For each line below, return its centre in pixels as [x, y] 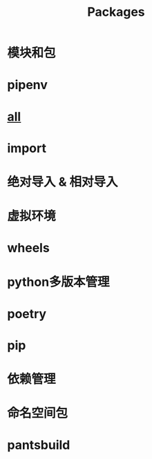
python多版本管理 [58, 282]
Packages [116, 12]
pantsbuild [39, 445]
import [27, 148]
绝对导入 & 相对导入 [63, 182]
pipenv [28, 85]
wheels [28, 248]
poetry [27, 314]
